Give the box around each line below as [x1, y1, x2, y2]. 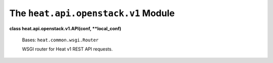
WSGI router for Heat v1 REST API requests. [22, 46, 113, 52]
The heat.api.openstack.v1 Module [9, 8, 175, 19]
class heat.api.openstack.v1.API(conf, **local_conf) [9, 25, 121, 31]
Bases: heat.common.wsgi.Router [22, 37, 99, 43]
